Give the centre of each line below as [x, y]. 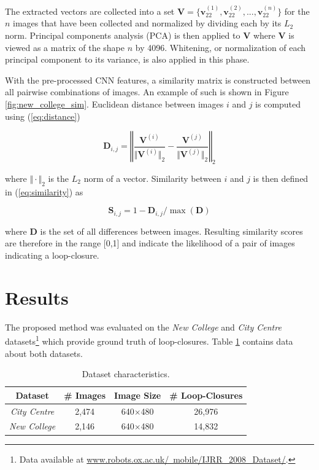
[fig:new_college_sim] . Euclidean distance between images [114, 104]
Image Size [138, 395]
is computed [278, 104]
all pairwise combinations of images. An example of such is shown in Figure [147, 92]
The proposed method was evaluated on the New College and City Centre [143, 327]
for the [297, 11]
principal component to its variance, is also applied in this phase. [127, 59]
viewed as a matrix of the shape [65, 47]
